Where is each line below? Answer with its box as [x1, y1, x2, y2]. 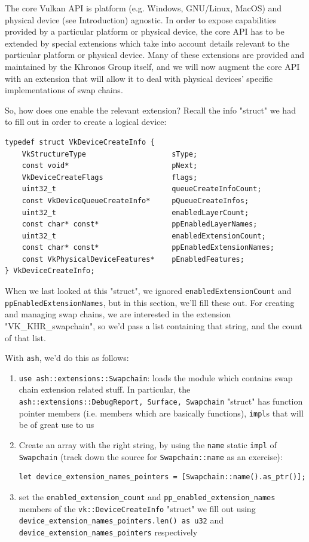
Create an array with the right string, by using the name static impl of [19, 438, 277, 451]
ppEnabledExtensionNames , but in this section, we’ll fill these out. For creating [5, 296, 295, 308]
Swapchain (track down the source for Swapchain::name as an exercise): [19, 450, 283, 463]
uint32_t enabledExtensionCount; [22, 231, 266, 240]
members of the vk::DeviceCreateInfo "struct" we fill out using [19, 502, 256, 515]
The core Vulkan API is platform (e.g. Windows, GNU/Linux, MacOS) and [5, 2, 282, 14]
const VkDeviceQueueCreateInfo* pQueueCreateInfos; [22, 196, 249, 205]
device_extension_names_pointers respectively [19, 525, 198, 538]
